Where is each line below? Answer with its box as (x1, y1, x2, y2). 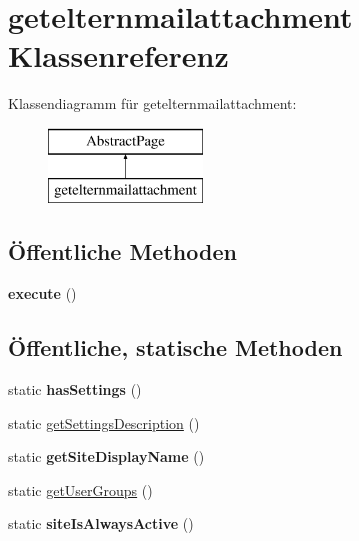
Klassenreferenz (8, 35, 229, 76)
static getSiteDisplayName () (8, 446, 205, 467)
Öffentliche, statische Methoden (8, 332, 343, 363)
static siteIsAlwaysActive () (8, 513, 194, 534)
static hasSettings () (8, 379, 142, 400)
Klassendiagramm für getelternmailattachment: (8, 93, 297, 114)
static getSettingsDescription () (8, 412, 200, 433)
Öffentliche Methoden (8, 236, 237, 267)
